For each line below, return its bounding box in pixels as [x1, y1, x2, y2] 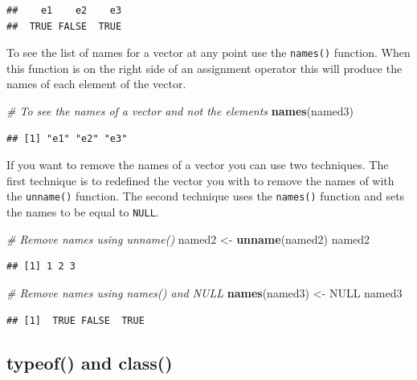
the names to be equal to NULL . [6, 204, 159, 220]
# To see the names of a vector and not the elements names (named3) [6, 103, 354, 119]
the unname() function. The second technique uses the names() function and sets [6, 188, 405, 204]
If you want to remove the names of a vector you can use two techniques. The [6, 156, 389, 173]
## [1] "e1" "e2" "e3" [6, 132, 128, 144]
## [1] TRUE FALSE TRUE [6, 314, 145, 326]
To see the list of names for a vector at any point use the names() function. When [6, 44, 411, 61]
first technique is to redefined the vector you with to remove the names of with [6, 172, 395, 188]
